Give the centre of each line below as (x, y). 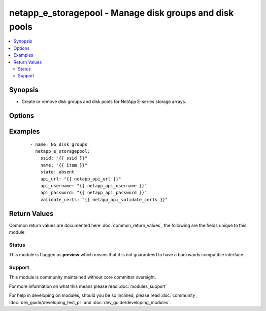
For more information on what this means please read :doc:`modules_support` (88, 286)
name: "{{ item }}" (64, 165)
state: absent (57, 172)
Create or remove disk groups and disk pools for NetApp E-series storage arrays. (104, 102)
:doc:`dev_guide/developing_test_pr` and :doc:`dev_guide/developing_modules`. (90, 302)
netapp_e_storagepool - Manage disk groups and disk (121, 13)
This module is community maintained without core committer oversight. (83, 277)
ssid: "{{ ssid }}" (64, 158)
